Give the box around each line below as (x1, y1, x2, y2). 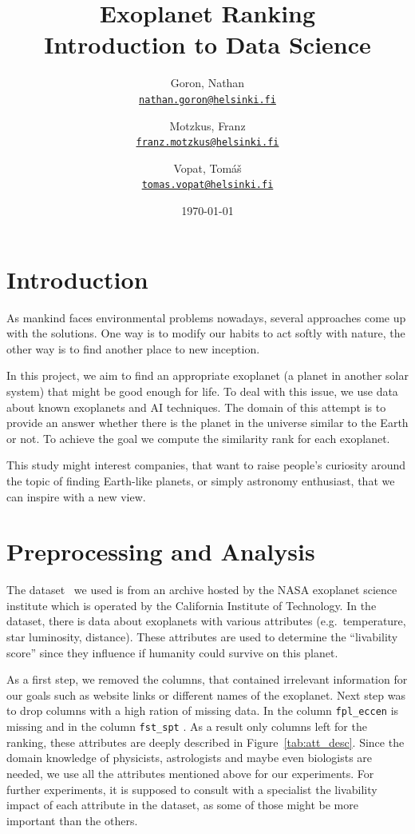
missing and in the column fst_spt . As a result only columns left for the (6, 718, 367, 735)
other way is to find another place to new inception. (6, 340, 260, 357)
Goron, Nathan (170, 74, 245, 91)
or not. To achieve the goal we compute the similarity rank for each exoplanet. (6, 429, 390, 446)
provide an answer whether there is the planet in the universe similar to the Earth (6, 414, 409, 431)
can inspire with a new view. (6, 488, 146, 505)
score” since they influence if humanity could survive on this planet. (6, 644, 338, 660)
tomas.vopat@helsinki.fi (141, 179, 274, 191)
